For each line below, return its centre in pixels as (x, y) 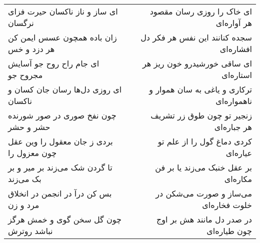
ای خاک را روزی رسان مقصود (201, 11)
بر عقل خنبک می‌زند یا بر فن (203, 167)
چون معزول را (32, 153)
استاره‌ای (237, 75)
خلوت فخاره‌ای (227, 205)
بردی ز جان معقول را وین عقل (60, 141)
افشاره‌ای (236, 49)
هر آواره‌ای (234, 23)
